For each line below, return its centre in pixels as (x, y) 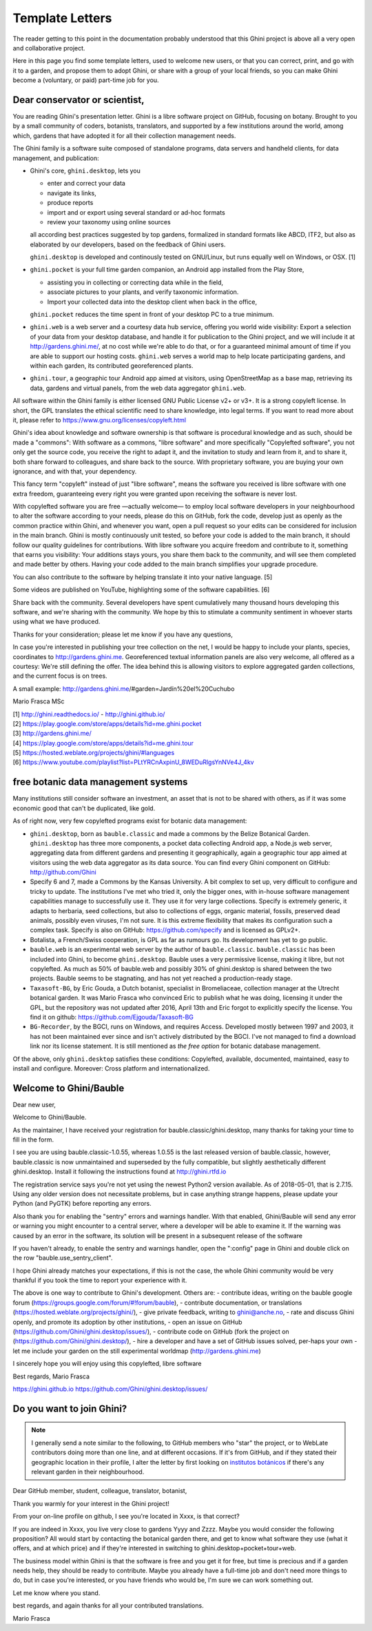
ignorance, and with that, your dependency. (75, 471)
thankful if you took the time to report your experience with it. (100, 1280)
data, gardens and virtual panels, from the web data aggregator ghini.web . (138, 388)
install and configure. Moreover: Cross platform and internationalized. (111, 1068)
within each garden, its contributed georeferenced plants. (112, 365)
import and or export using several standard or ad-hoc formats (136, 212)
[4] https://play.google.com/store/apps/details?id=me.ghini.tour (103, 743)
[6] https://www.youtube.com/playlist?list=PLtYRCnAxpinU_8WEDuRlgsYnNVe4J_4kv (133, 762)
